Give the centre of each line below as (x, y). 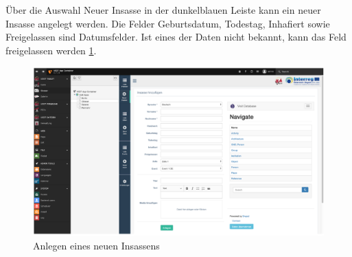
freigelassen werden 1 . (51, 50)
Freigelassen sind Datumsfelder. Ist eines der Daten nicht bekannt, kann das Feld (176, 37)
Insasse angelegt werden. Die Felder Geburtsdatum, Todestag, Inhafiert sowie (168, 23)
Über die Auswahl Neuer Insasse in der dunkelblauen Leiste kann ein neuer (163, 10)
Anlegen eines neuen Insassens (96, 245)
